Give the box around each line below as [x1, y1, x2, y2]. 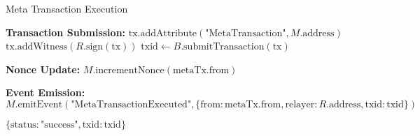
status [10, 119, 36, 130]
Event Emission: [6, 85, 85, 100]
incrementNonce [95, 65, 164, 75]
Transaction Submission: [6, 24, 126, 39]
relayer [285, 99, 315, 109]
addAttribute [140, 28, 197, 38]
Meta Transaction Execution [6, 1, 128, 15]
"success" [40, 119, 78, 130]
